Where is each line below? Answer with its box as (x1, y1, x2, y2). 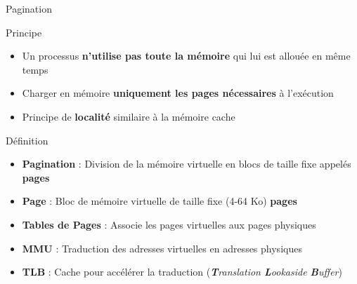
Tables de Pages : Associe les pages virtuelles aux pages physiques (22, 217, 316, 231)
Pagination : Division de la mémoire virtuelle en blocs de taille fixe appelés (22, 156, 351, 171)
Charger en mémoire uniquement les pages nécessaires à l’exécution (22, 86, 334, 100)
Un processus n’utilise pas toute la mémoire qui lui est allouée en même (22, 48, 351, 63)
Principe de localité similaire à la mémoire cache (22, 109, 235, 123)
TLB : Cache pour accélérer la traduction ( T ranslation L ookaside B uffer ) (22, 264, 342, 279)
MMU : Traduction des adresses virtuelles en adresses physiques (22, 241, 302, 255)
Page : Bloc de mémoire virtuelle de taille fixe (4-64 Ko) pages (22, 194, 297, 208)
